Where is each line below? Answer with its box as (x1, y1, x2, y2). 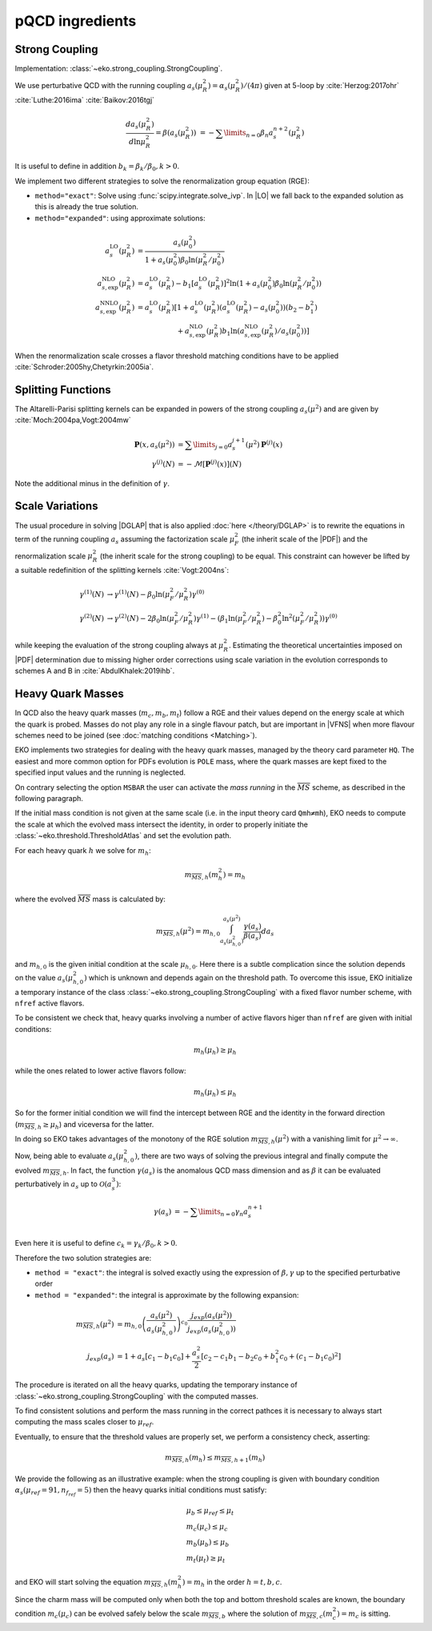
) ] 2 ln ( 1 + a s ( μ (220, 277, 268, 290)
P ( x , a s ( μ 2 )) (134, 438, 175, 451)
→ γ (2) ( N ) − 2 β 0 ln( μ (106, 613, 175, 625)
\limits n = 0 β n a (223, 128, 274, 139)
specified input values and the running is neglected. (14, 767, 186, 777)
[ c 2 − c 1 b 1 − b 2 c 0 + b (201, 1352, 276, 1363)
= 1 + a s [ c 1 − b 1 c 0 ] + (116, 1352, 191, 1363)
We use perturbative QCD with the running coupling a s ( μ (14, 81, 203, 92)
